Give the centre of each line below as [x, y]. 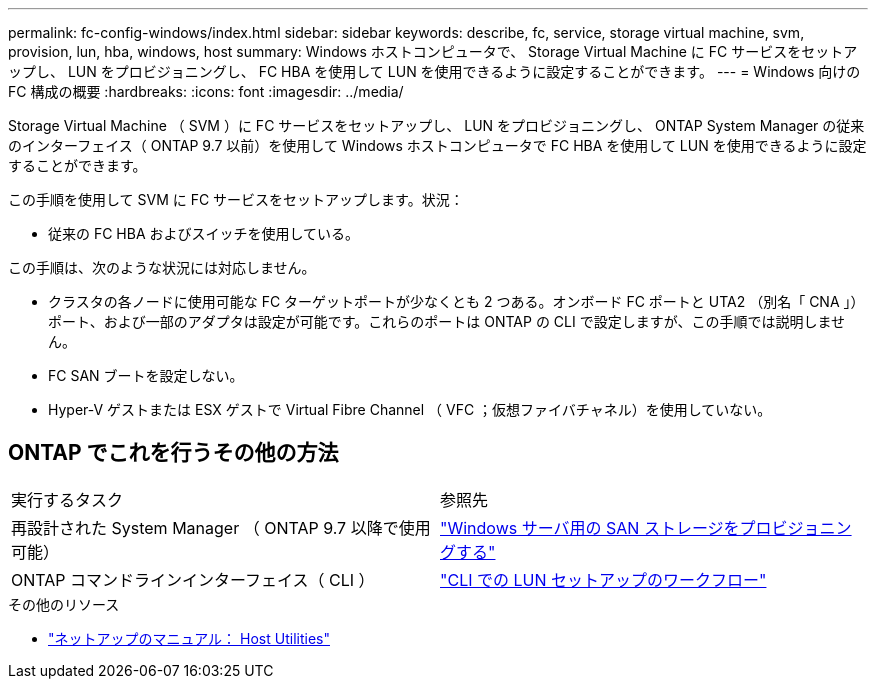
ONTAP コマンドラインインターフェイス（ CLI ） [193, 579]
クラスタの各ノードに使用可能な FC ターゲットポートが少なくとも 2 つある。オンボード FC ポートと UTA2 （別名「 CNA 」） [456, 301]
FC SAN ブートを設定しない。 [146, 375]
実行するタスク [67, 499]
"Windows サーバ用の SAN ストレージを [590, 527]
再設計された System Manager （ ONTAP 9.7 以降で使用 [221, 527]
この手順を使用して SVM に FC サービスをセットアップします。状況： [236, 199]
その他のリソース [64, 604]
